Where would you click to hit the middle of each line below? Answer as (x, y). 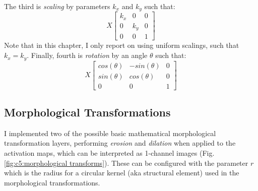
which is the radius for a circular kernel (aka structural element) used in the (122, 173)
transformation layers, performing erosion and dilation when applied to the (120, 143)
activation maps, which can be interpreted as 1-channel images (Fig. (109, 152)
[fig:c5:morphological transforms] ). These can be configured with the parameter (126, 163)
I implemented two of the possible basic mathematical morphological (110, 133)
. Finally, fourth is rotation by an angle (87, 55)
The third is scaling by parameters (57, 6)
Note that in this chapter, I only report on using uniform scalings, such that (122, 45)
